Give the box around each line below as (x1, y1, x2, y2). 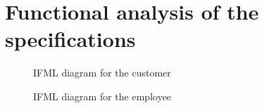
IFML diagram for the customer (33, 65, 171, 80)
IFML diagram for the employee (33, 88, 172, 103)
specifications (5, 25, 136, 53)
